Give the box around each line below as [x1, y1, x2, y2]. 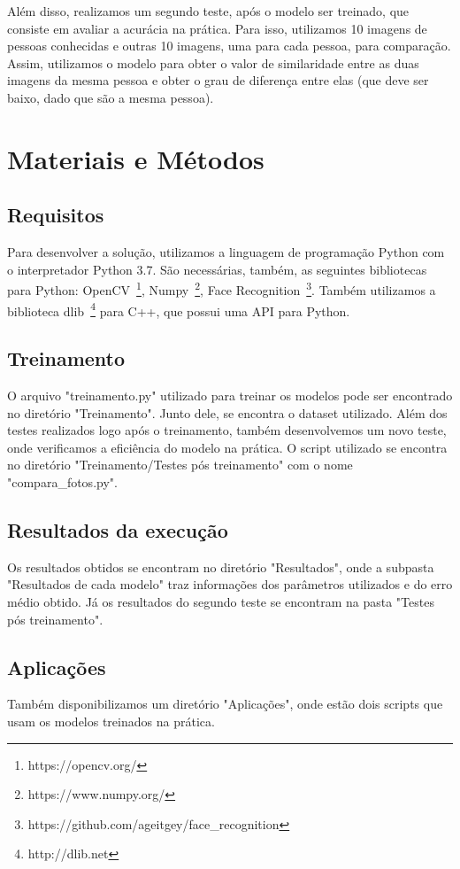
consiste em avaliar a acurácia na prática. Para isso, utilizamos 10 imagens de [7, 19, 427, 37]
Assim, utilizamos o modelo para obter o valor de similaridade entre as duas [7, 53, 419, 72]
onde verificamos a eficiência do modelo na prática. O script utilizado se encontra [7, 438, 448, 456]
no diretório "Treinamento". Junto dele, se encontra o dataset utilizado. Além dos [7, 403, 448, 422]
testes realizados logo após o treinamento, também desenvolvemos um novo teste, [7, 421, 447, 439]
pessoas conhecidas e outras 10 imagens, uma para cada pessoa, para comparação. [7, 36, 451, 55]
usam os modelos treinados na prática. [7, 711, 215, 730]
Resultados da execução [7, 516, 228, 543]
